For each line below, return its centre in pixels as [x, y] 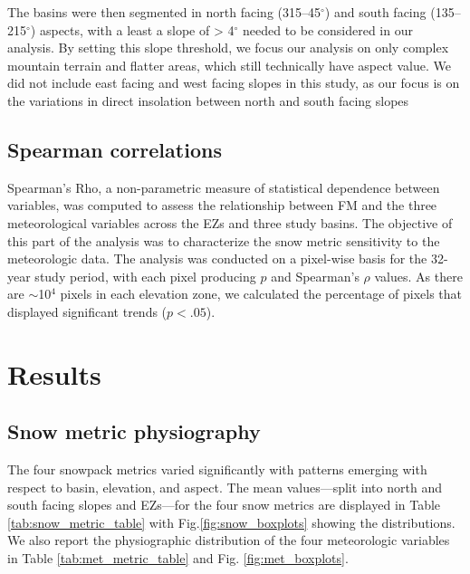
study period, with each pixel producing [145, 276]
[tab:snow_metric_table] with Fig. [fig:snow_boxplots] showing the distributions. [231, 522]
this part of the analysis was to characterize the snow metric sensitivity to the [224, 240]
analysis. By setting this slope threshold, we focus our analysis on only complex [228, 48]
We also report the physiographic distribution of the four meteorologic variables [229, 540]
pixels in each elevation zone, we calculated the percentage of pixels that [261, 294]
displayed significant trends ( [87, 311]
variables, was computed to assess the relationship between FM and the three [222, 205]
